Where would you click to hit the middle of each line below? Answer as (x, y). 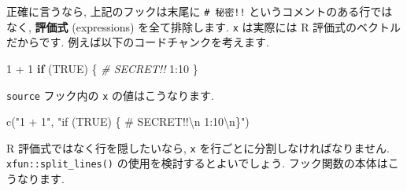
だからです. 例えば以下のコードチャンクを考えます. (138, 42)
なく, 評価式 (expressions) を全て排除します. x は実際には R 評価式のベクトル (204, 26)
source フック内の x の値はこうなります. (111, 95)
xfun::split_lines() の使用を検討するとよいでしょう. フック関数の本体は (197, 163)
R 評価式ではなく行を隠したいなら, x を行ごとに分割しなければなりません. (198, 147)
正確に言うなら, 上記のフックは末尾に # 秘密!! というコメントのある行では (200, 11)
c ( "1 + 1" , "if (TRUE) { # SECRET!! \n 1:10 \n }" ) (128, 121)
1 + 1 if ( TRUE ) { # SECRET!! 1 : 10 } (102, 68)
